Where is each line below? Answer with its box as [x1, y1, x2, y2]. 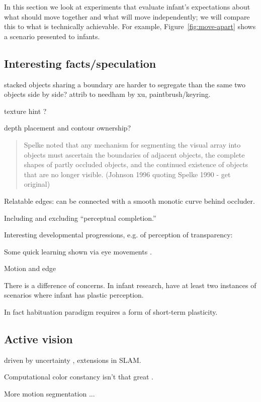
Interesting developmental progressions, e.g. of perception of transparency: [4, 229, 233, 240]
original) [24, 179, 50, 189]
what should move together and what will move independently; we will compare [4, 11, 250, 22]
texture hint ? [4, 105, 47, 116]
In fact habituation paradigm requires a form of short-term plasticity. [4, 307, 218, 317]
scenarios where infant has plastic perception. [4, 290, 144, 300]
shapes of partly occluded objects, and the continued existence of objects [24, 159, 248, 170]
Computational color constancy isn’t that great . [4, 371, 153, 382]
